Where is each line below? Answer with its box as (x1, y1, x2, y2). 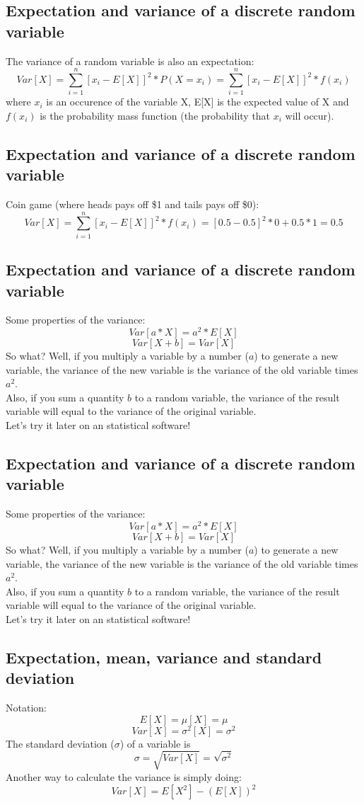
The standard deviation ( (6, 736, 115, 750)
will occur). (285, 108, 334, 122)
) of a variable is (119, 736, 191, 750)
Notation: (6, 700, 47, 715)
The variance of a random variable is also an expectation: (6, 53, 254, 68)
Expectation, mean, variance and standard (6, 646, 322, 668)
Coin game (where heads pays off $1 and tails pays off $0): (6, 197, 259, 212)
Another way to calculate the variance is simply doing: (6, 769, 242, 784)
